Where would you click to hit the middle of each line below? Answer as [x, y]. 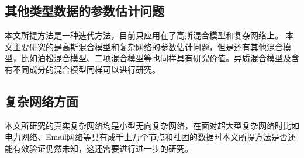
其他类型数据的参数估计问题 [84, 11]
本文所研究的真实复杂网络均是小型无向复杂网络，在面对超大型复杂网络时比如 [152, 125]
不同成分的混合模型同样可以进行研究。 [86, 69]
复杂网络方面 [42, 101]
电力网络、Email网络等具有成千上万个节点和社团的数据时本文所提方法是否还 [150, 137]
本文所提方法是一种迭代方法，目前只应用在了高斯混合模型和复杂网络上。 [144, 35]
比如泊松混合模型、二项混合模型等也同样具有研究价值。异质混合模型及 [156, 58]
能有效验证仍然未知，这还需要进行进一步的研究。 [99, 148]
